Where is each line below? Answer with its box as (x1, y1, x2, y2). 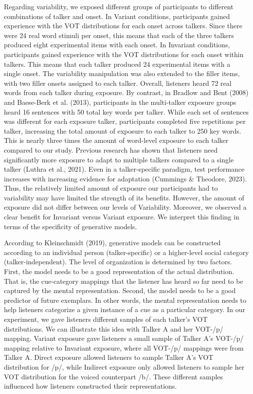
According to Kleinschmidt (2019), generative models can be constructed (4, 237, 221, 248)
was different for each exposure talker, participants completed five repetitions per (4, 116, 246, 126)
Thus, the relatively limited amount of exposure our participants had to (4, 183, 218, 193)
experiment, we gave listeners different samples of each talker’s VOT (4, 314, 208, 324)
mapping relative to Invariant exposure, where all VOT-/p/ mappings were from (4, 342, 244, 353)
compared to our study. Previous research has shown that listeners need (4, 144, 218, 155)
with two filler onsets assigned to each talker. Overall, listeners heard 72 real (4, 78, 232, 88)
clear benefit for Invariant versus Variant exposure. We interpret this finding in (4, 212, 239, 222)
